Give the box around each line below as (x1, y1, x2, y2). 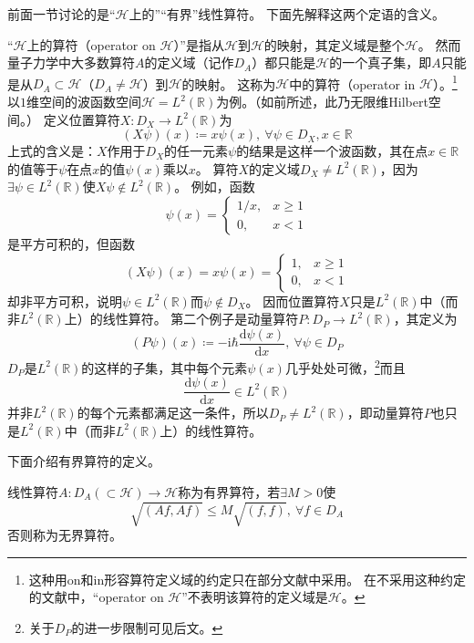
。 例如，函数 (174, 177, 255, 196)
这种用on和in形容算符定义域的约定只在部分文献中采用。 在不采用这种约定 (28, 569, 466, 588)
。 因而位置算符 (245, 291, 340, 310)
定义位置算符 (43, 109, 120, 129)
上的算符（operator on (26, 35, 156, 54)
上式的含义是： (7, 141, 97, 161)
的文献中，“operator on (28, 587, 164, 607)
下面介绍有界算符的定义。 (7, 451, 160, 471)
